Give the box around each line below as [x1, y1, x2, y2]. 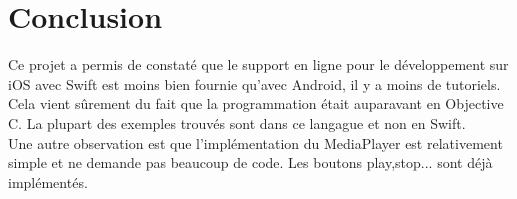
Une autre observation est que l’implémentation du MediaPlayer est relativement [8, 132, 503, 153]
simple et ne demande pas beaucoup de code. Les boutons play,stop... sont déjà [8, 152, 493, 173]
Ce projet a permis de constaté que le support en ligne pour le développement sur [8, 54, 509, 75]
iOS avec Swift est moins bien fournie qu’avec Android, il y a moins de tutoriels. [8, 73, 501, 94]
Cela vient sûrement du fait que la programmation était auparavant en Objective [8, 93, 504, 114]
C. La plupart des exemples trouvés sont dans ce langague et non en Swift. [8, 112, 466, 133]
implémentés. [8, 171, 88, 192]
